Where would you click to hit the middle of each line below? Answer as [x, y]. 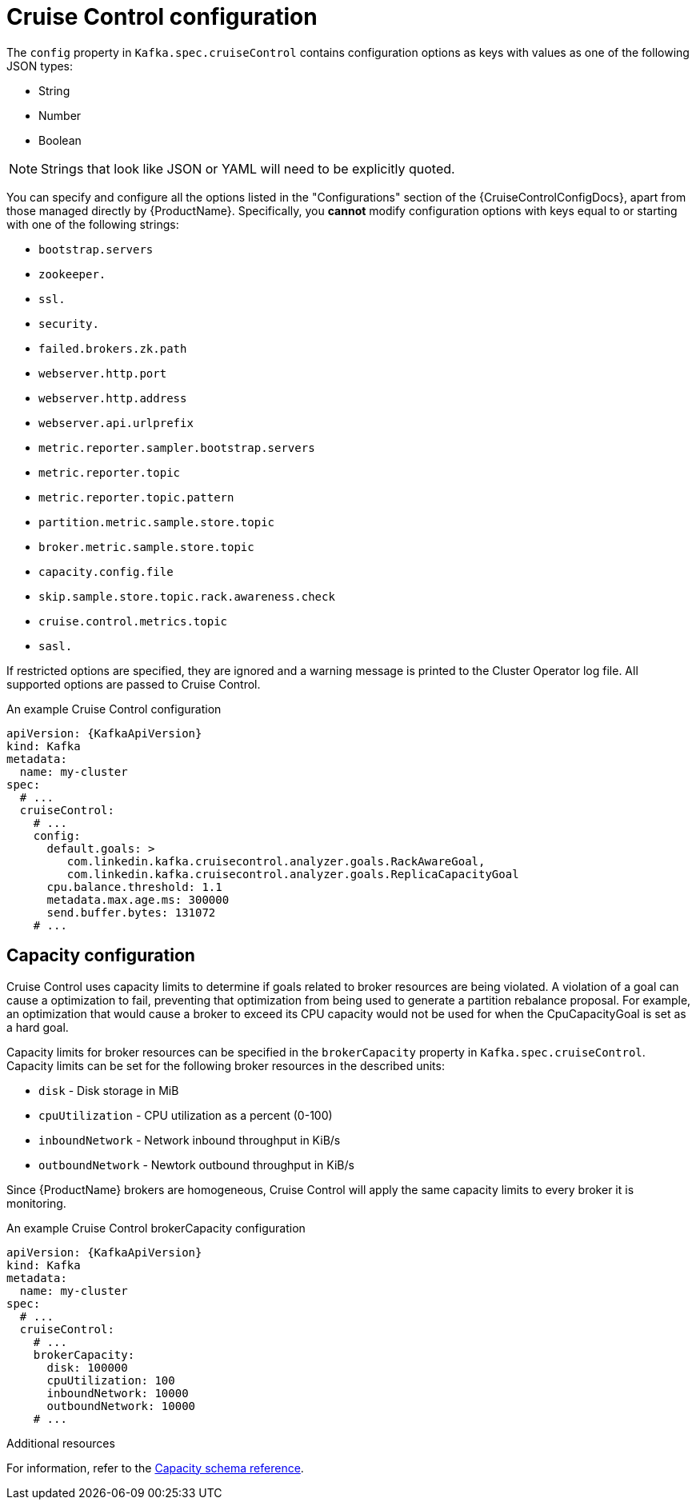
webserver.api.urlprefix [116, 423]
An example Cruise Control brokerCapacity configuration [156, 1228]
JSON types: [40, 66]
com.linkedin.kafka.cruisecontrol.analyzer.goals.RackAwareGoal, [276, 861]
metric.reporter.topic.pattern [136, 497]
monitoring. [36, 1203]
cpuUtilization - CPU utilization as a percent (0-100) [186, 1115]
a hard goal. [38, 1027]
